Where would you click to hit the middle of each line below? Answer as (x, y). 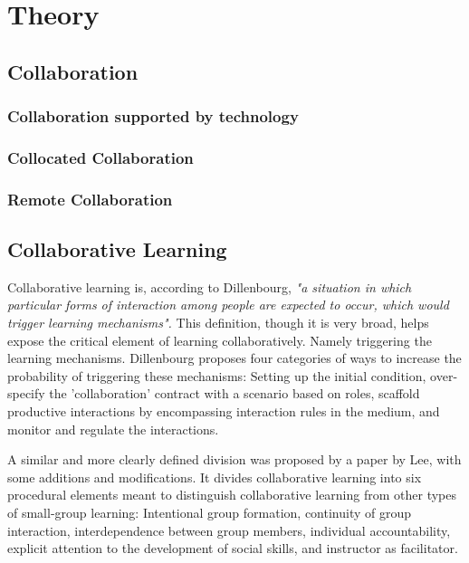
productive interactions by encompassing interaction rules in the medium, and (224, 411)
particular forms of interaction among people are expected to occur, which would (228, 305)
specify (26, 393)
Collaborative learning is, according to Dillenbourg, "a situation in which (210, 286)
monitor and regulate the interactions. (113, 429)
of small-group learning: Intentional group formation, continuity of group (210, 513)
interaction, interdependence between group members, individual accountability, (229, 530)
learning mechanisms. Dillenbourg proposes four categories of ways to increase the (234, 358)
